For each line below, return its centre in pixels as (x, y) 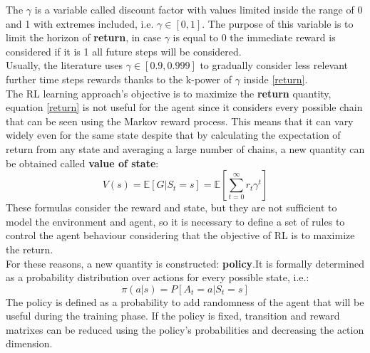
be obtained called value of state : (82, 163)
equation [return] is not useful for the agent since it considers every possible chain (184, 107)
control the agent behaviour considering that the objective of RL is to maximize (180, 235)
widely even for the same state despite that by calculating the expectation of (173, 135)
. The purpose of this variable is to (278, 23)
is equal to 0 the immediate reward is (254, 37)
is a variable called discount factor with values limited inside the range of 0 (199, 9)
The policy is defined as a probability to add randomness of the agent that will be (185, 301)
